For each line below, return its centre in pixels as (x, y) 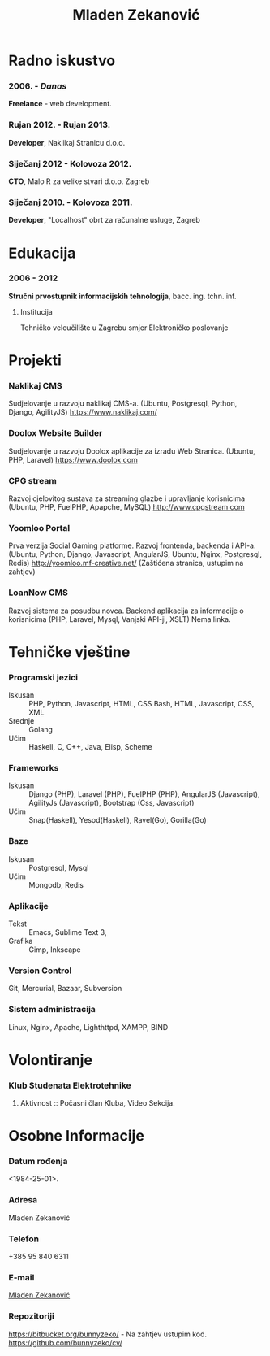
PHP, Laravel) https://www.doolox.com (73, 459)
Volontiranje (51, 1060)
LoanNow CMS (39, 593)
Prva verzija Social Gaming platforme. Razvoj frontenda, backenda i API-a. (132, 545)
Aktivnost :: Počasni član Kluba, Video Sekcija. (98, 1102)
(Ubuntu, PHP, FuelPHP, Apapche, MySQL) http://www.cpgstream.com (126, 506)
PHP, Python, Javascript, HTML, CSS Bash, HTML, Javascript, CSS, (141, 704)
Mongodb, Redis (56, 884)
